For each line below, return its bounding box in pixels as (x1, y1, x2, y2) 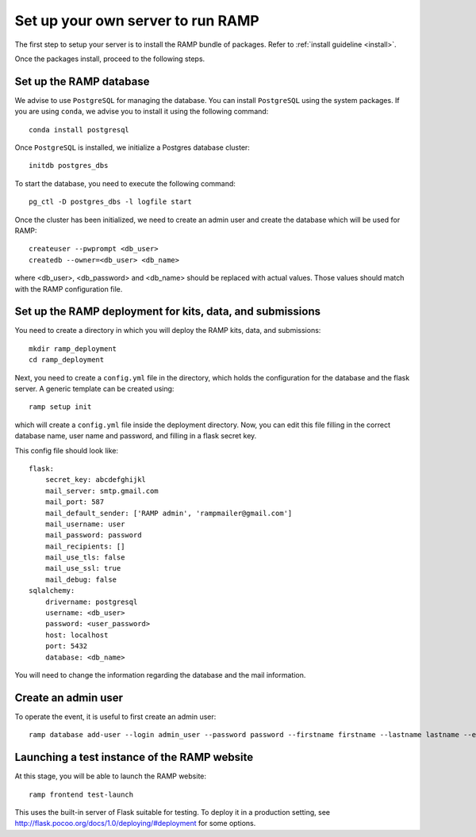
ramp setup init (29, 403, 92, 411)
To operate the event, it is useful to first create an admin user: (14, 712, 217, 721)
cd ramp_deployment (29, 355, 105, 365)
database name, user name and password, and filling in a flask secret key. (14, 431, 257, 441)
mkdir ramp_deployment (29, 344, 117, 353)
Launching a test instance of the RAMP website (14, 751, 254, 764)
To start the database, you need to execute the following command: (14, 178, 236, 188)
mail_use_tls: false (44, 553, 125, 562)
